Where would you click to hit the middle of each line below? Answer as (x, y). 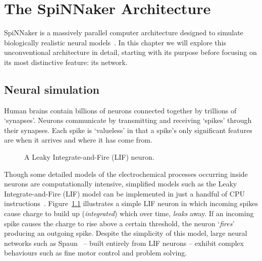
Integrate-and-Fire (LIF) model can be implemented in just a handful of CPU (124, 193)
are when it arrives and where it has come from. (78, 140)
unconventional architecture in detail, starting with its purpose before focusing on (130, 52)
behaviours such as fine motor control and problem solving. (96, 253)
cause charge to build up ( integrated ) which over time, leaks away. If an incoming (129, 213)
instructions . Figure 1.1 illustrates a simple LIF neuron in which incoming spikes (131, 203)
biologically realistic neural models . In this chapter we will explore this (115, 42)
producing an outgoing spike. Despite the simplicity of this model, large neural (126, 233)
